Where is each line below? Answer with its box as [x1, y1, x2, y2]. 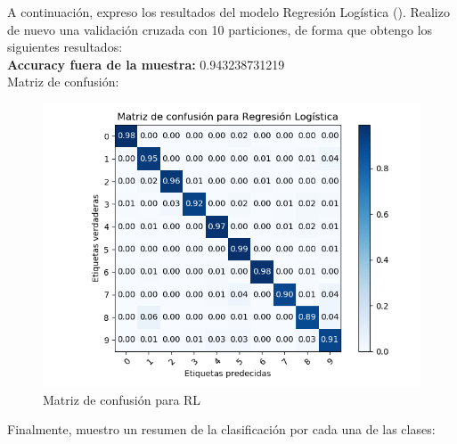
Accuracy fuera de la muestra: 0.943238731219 [7, 54, 285, 73]
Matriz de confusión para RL [43, 390, 201, 408]
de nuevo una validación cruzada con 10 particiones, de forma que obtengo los [7, 20, 433, 38]
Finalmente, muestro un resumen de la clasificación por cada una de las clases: [7, 420, 436, 439]
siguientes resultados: [7, 37, 123, 56]
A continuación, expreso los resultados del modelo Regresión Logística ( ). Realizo [7, 3, 450, 21]
